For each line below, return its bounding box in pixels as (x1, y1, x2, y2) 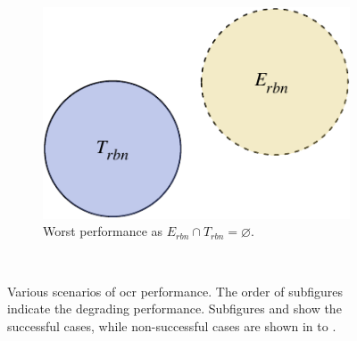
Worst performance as (43, 222, 163, 240)
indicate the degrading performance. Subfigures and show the (7, 299, 342, 318)
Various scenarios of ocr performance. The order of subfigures (7, 281, 344, 300)
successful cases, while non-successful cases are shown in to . (7, 316, 336, 335)
